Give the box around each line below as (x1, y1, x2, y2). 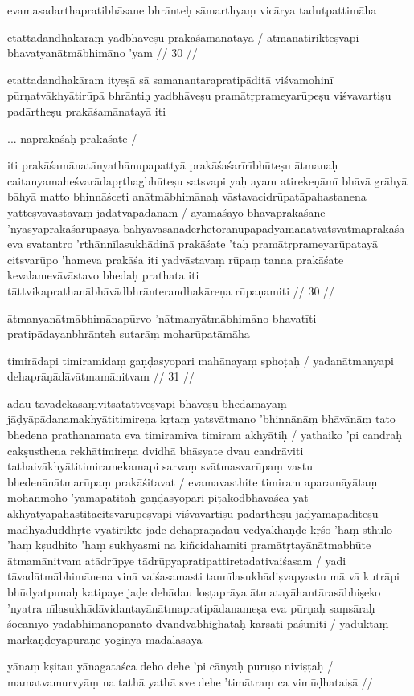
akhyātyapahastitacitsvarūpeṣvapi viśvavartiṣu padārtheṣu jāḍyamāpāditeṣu (7, 505, 379, 522)
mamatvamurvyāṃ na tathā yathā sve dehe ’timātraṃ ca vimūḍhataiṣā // (7, 673, 373, 690)
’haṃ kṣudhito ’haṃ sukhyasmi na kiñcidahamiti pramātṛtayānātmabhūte (7, 536, 371, 553)
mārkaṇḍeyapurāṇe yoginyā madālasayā (7, 630, 203, 647)
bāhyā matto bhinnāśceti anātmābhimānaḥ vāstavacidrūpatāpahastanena (7, 188, 367, 205)
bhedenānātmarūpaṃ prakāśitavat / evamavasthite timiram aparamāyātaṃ (7, 473, 378, 490)
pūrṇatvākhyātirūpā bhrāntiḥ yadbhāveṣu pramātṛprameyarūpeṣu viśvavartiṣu (7, 87, 391, 104)
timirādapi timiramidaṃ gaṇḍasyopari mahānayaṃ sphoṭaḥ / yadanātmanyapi (7, 352, 394, 368)
